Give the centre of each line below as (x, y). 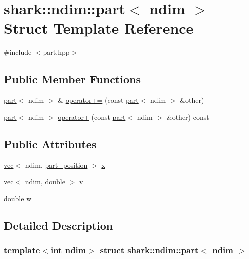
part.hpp (56, 52)
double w (18, 198)
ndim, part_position (56, 165)
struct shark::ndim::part (149, 250)
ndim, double (45, 182)
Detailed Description (59, 225)
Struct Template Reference (99, 28)
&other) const (188, 116)
